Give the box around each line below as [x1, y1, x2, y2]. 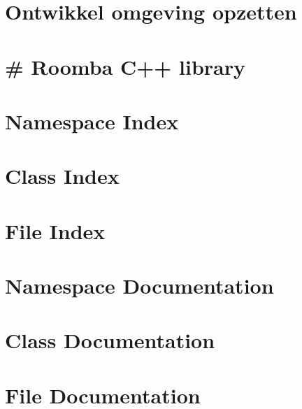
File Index [5, 216, 106, 245]
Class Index [5, 162, 120, 190]
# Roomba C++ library [5, 52, 246, 80]
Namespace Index [5, 106, 179, 135]
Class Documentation [5, 326, 215, 354]
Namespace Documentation [5, 271, 274, 300]
